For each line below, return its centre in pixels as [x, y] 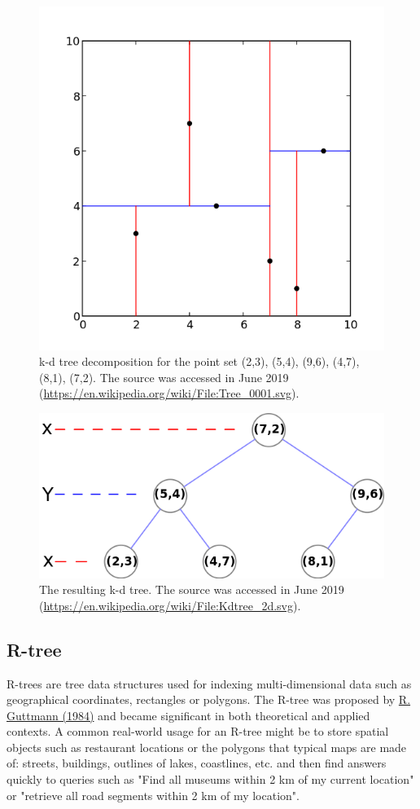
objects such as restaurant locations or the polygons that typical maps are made [207, 747]
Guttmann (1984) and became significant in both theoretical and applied [188, 715]
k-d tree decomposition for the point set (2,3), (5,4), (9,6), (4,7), [199, 361]
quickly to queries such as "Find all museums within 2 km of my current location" [210, 779]
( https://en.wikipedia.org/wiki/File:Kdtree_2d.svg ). [170, 605]
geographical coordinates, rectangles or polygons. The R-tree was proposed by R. [209, 699]
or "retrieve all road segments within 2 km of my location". [153, 795]
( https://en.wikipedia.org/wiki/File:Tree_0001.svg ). [169, 393]
